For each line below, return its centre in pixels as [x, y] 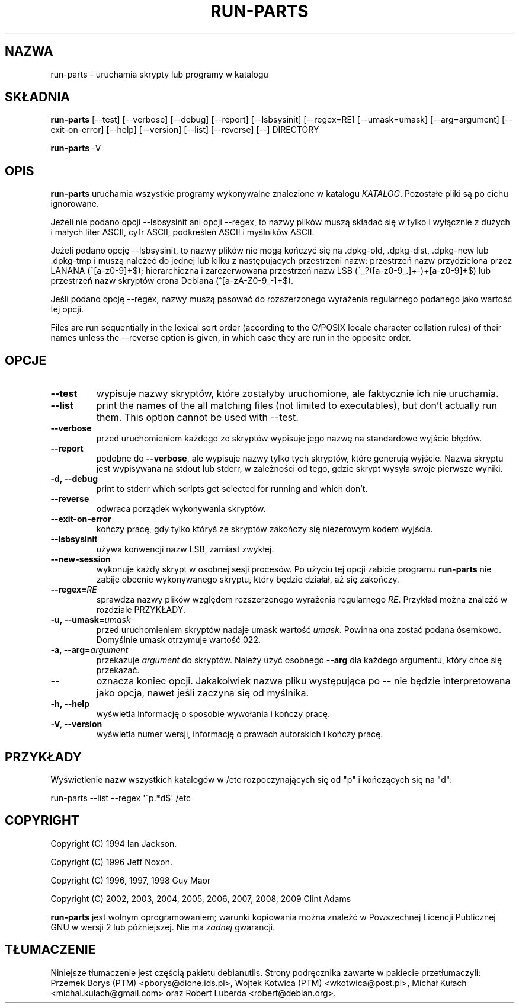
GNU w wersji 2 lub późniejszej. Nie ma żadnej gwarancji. [163, 927]
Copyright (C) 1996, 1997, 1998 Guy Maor [131, 880]
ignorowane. [75, 204]
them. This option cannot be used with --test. [197, 417]
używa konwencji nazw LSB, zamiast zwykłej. [185, 549]
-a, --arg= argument [89, 650]
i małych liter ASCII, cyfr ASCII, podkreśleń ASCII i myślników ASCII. [182, 232]
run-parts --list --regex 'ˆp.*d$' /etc [121, 798]
